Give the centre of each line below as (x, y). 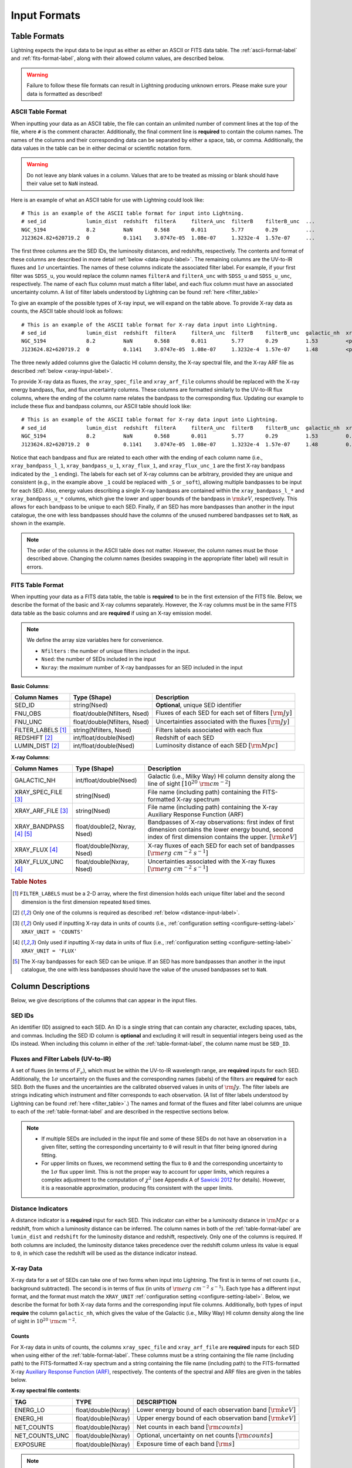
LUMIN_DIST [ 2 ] (37, 746)
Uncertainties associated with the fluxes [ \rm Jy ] (223, 721)
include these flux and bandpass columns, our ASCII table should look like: (101, 406)
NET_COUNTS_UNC (42, 1436)
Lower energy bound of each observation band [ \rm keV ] (216, 1409)
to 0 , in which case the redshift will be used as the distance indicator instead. (104, 1253)
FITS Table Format (37, 585)
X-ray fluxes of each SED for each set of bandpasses (221, 846)
